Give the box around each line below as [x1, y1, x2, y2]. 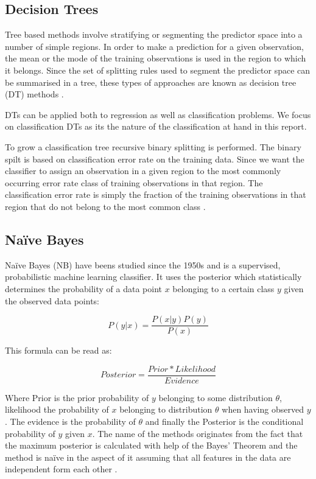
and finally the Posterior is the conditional [145, 415, 304, 427]
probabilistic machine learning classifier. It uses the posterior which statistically [5, 270, 302, 283]
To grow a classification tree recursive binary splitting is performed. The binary [5, 140, 301, 153]
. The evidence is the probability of [5, 415, 136, 427]
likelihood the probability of [5, 403, 109, 416]
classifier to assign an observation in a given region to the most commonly [5, 164, 281, 177]
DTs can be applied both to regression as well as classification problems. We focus [5, 108, 311, 121]
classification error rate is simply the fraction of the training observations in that [5, 188, 306, 201]
